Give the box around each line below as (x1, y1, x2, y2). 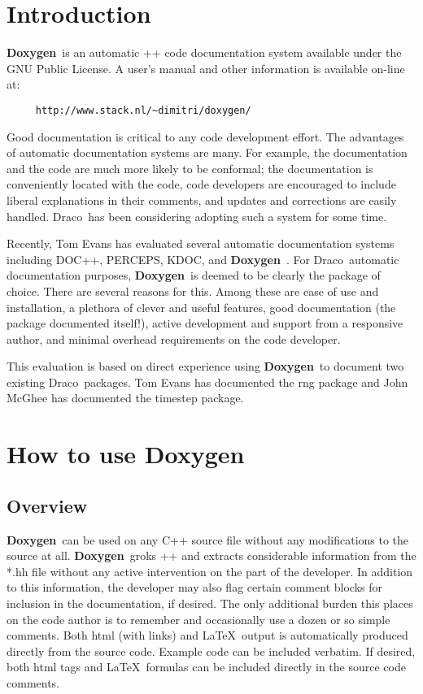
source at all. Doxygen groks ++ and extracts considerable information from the (7, 547, 416, 564)
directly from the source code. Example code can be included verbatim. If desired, (7, 642, 416, 659)
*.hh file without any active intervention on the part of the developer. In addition (7, 562, 413, 579)
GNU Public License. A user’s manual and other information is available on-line (7, 59, 405, 76)
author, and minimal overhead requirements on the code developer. (7, 330, 341, 347)
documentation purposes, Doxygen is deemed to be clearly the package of (7, 267, 381, 284)
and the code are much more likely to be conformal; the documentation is (7, 159, 373, 176)
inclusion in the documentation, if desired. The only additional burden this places (7, 595, 413, 612)
